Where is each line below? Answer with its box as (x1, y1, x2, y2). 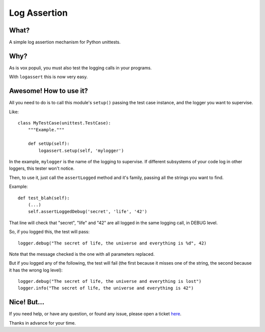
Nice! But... (9, 298, 45, 306)
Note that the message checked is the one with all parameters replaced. (9, 251, 155, 257)
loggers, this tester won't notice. (9, 165, 75, 172)
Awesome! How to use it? (9, 87, 88, 95)
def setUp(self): (27, 141, 70, 147)
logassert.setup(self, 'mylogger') (38, 148, 124, 153)
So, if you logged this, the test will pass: (9, 229, 90, 235)
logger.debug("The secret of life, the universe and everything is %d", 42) (18, 240, 207, 246)
